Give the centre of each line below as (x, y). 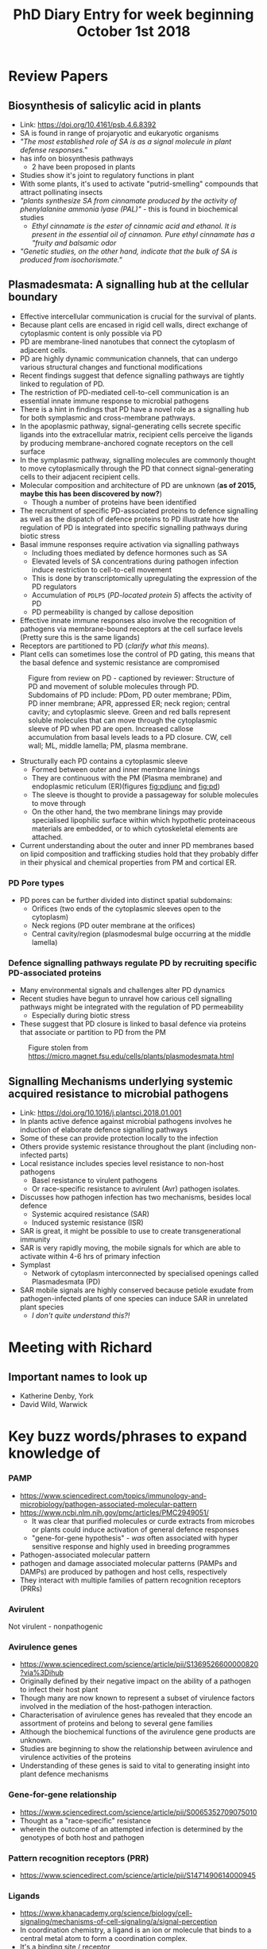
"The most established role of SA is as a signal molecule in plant (126, 141)
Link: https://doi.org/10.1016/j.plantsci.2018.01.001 (101, 1113)
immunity (35, 1240)
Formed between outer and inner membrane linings (116, 769)
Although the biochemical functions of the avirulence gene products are (137, 1732)
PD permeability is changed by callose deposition (112, 612)
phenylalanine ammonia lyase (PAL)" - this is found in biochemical (129, 209)
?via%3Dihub (42, 1673)
